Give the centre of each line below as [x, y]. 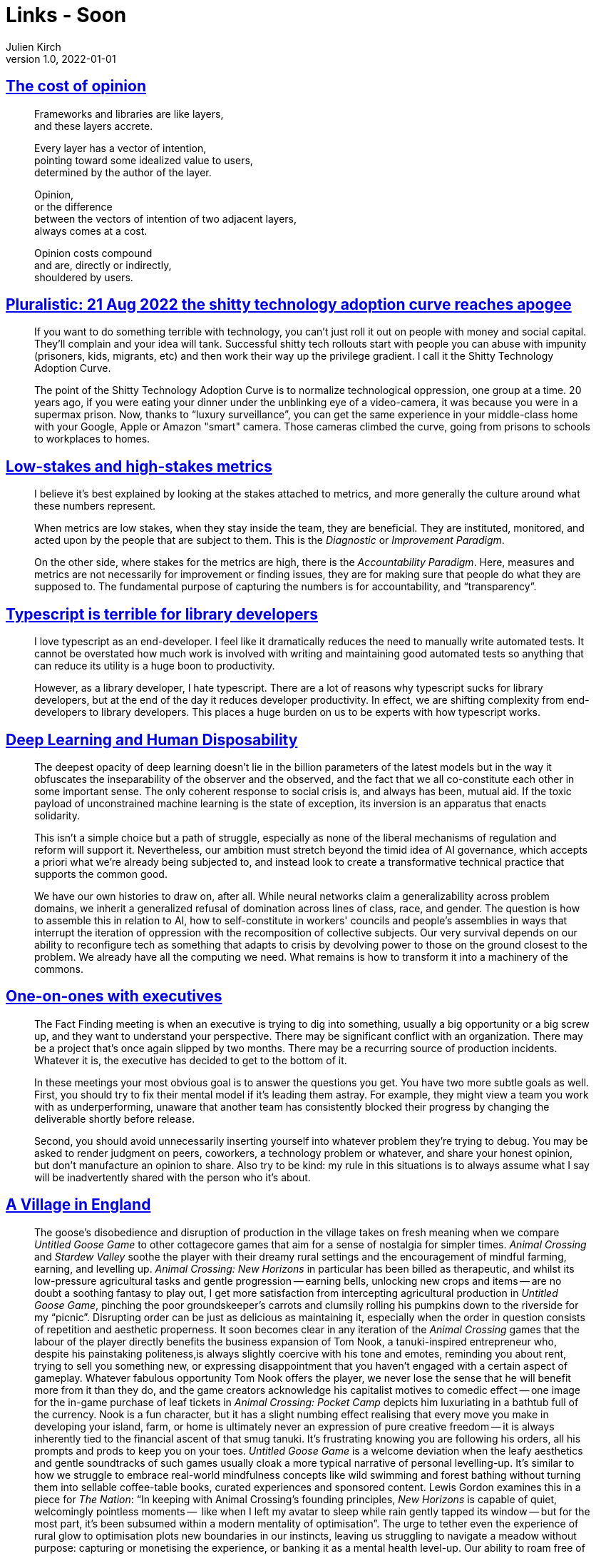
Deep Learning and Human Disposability [152, 739]
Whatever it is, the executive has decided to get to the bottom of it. [191, 1060]
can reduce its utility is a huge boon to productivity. [155, 666]
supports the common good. [101, 874]
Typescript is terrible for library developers [162, 614]
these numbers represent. [95, 506]
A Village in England [78, 1205]
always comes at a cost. [91, 231]
